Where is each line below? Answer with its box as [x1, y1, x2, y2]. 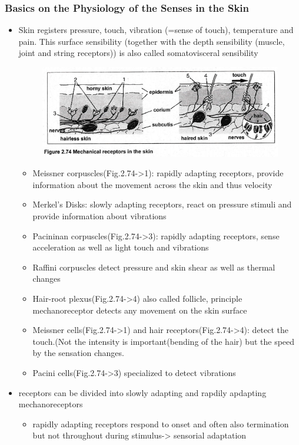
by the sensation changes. [32, 347, 124, 359]
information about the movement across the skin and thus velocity [32, 178, 273, 190]
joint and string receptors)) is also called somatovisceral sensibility [18, 47, 258, 59]
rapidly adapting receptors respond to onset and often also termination [32, 417, 289, 430]
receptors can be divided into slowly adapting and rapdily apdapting [18, 386, 267, 398]
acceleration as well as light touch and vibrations [32, 241, 209, 253]
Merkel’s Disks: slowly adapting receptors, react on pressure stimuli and [32, 198, 292, 210]
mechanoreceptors [18, 398, 83, 410]
